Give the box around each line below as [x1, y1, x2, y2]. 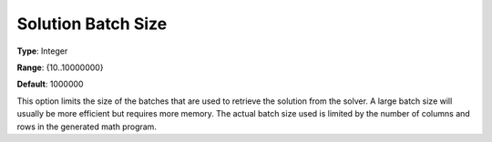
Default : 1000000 [16, 78, 84, 90]
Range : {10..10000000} [16, 62, 104, 73]
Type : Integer [16, 46, 68, 56]
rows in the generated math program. [16, 121, 157, 132]
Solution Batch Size [16, 14, 168, 34]
